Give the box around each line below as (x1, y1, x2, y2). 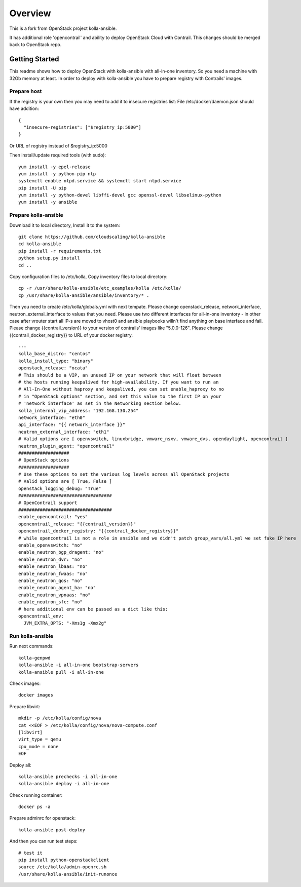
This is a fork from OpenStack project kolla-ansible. (9, 25, 117, 31)
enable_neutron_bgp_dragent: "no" (18, 550, 104, 555)
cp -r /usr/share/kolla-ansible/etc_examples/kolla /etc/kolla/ (18, 285, 182, 291)
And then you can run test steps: (9, 838, 78, 844)
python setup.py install (18, 255, 80, 261)
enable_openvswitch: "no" (18, 543, 83, 548)
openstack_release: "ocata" (18, 365, 88, 371)
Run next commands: (9, 643, 54, 649)
